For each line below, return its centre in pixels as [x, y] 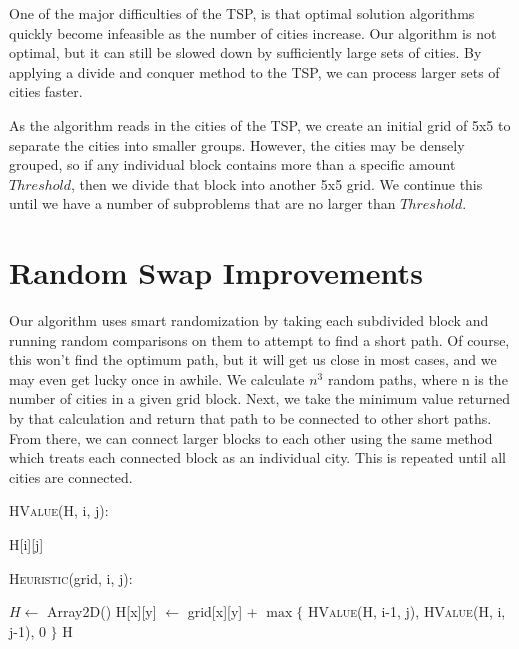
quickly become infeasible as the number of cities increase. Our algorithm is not [253, 32]
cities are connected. [71, 476]
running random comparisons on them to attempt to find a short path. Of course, [259, 339]
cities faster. [46, 91]
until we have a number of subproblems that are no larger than [202, 203]
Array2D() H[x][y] [102, 611]
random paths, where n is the [417, 378]
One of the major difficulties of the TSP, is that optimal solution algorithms [242, 13]
